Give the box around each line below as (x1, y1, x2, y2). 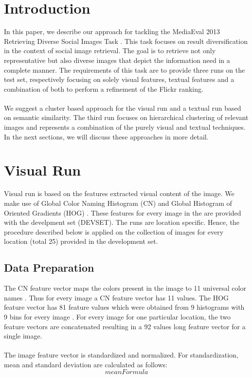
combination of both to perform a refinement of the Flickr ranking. (4, 83, 203, 94)
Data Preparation (4, 260, 94, 275)
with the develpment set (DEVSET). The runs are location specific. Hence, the (4, 217, 239, 227)
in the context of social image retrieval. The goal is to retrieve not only (4, 45, 216, 56)
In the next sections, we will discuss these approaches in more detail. (4, 131, 209, 141)
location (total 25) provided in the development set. (4, 236, 158, 246)
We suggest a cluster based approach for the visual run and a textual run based (4, 102, 241, 113)
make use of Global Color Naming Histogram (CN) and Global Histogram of (4, 198, 232, 208)
